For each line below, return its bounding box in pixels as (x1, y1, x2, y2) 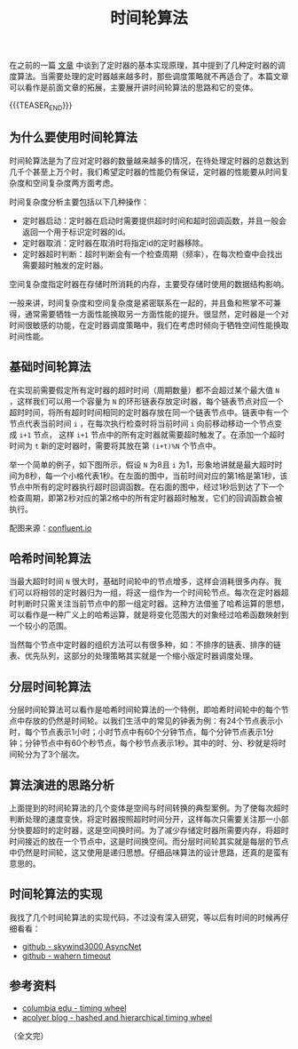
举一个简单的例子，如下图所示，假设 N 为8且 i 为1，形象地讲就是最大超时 (9, 459, 275, 469)
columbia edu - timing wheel (21, 1002, 127, 1013)
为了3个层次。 (32, 749, 84, 760)
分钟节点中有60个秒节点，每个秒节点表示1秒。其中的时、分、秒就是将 (24, 738, 279, 749)
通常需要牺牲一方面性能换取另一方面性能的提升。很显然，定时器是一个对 (24, 308, 289, 319)
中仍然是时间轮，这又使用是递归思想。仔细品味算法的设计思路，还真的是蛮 (9, 847, 281, 858)
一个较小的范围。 (9, 621, 72, 631)
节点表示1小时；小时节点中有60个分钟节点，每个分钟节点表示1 (39, 726, 266, 738)
